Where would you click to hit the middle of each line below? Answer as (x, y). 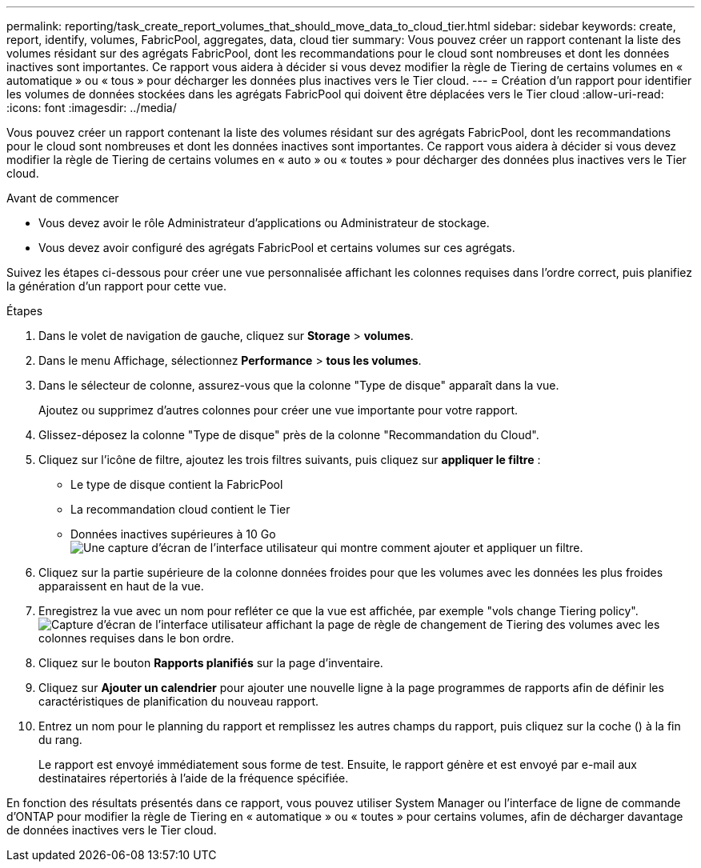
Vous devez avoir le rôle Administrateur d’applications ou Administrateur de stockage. (264, 223)
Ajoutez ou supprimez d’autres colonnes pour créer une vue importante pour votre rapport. (278, 410)
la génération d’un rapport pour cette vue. (116, 286)
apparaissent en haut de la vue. (121, 586)
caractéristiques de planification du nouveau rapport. (179, 701)
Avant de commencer (63, 198)
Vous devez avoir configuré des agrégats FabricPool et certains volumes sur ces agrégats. (277, 248)
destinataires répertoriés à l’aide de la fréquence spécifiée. (194, 778)
